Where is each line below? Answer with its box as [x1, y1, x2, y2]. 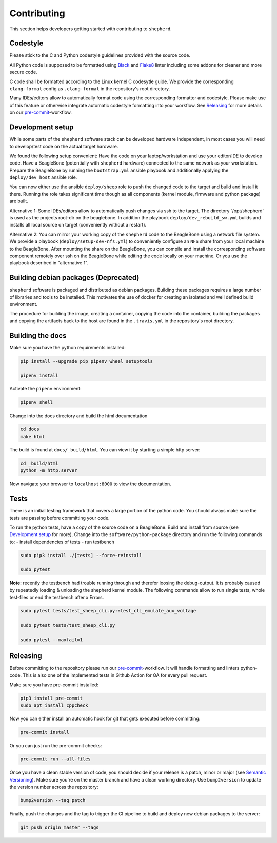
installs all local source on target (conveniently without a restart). [9, 222, 147, 228]
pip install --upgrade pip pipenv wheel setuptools [20, 358, 153, 364]
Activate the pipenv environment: [9, 386, 82, 392]
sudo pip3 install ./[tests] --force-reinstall [20, 552, 142, 558]
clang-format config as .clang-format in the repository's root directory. [9, 86, 170, 92]
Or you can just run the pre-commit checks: [9, 743, 102, 749]
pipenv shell [20, 400, 53, 405]
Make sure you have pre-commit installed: [9, 682, 98, 688]
